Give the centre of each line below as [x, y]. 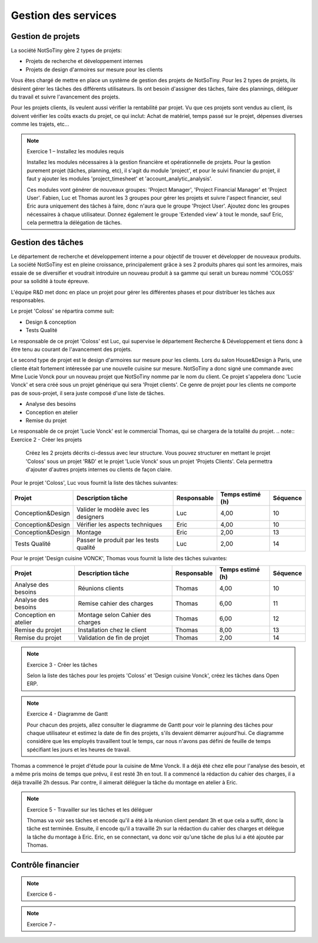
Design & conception [51, 322]
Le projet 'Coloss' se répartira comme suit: [63, 311]
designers [90, 517]
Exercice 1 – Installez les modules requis [75, 151]
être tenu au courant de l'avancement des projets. [72, 349]
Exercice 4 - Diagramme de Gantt [67, 714]
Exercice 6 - [42, 894]
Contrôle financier [45, 865]
